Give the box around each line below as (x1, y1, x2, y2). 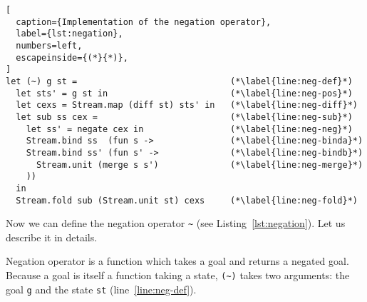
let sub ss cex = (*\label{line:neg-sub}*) (16, 111, 353, 122)
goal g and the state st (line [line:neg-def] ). (6, 281, 197, 296)
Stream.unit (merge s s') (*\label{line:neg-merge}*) (36, 159, 363, 170)
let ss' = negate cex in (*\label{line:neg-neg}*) (26, 124, 353, 134)
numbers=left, (16, 40, 83, 51)
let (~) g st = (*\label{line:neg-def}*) (6, 76, 353, 86)
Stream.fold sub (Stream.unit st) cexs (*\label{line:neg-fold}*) (16, 195, 358, 206)
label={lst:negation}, (16, 29, 123, 39)
